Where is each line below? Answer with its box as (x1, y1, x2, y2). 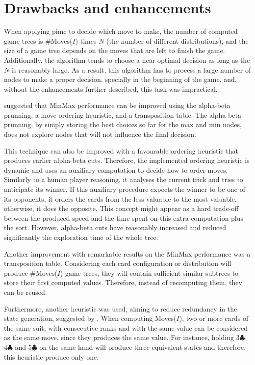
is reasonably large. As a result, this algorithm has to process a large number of (11, 64, 251, 75)
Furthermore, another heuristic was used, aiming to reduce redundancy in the (4, 303, 237, 313)
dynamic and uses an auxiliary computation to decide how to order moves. (4, 164, 228, 175)
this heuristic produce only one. (4, 351, 99, 362)
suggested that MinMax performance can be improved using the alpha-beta (4, 100, 230, 110)
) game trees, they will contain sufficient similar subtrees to (60, 267, 239, 278)
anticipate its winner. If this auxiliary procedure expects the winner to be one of (4, 184, 245, 194)
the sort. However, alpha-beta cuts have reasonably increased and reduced (4, 222, 227, 233)
